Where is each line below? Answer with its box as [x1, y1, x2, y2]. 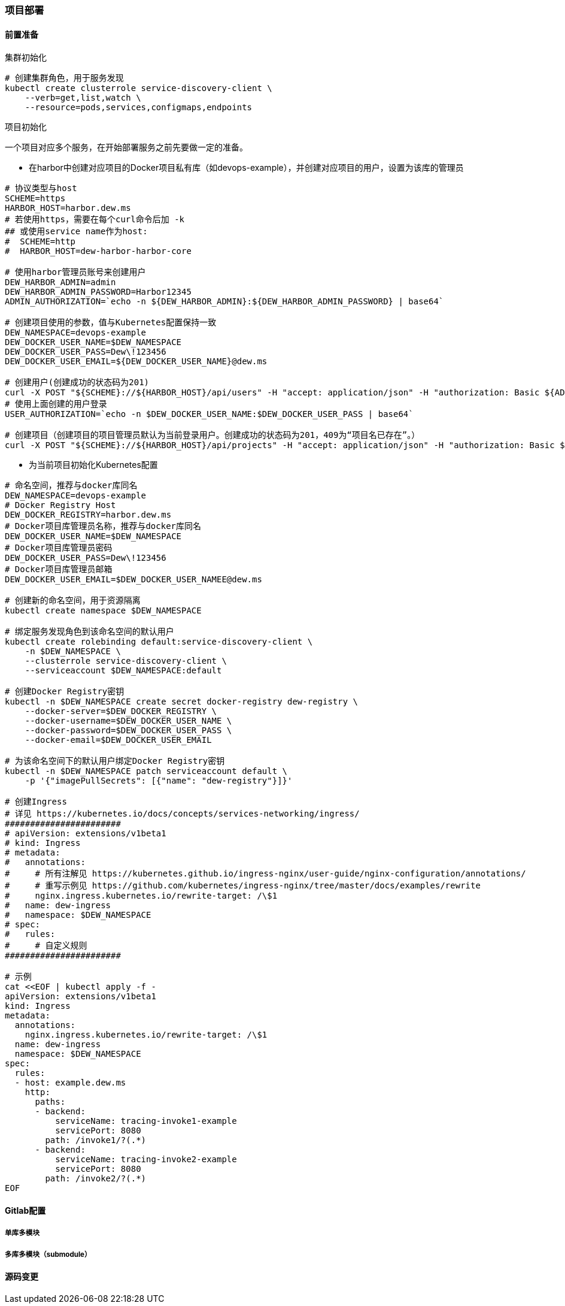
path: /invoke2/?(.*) [45, 1174, 147, 1184]
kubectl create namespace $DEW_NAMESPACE [5, 606, 202, 616]
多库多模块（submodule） [5, 1250, 92, 1259]
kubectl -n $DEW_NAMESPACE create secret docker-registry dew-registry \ [5, 697, 359, 707]
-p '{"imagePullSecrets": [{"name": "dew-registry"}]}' [25, 776, 293, 786]
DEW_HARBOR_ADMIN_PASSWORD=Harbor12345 [5, 287, 192, 297]
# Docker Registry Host [5, 500, 116, 510]
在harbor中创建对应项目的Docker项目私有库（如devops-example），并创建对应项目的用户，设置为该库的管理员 [29, 162, 464, 173]
